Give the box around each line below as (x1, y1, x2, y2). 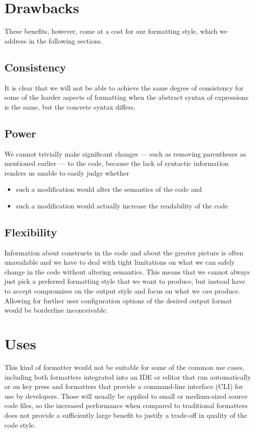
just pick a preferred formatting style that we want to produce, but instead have (4, 276, 245, 286)
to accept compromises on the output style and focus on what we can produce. (4, 286, 240, 296)
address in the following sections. (4, 35, 103, 46)
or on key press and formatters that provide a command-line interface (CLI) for (4, 381, 243, 391)
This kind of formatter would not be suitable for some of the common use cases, (4, 362, 245, 372)
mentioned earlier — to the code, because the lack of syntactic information (4, 158, 229, 168)
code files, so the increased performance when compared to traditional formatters (4, 400, 248, 410)
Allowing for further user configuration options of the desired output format (4, 295, 232, 305)
